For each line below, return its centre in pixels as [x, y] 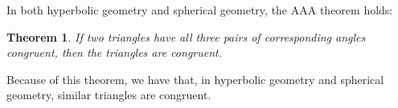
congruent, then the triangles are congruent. [115, 52]
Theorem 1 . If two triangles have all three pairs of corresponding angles [186, 36]
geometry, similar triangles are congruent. [109, 95]
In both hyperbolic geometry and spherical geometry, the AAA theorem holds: [200, 10]
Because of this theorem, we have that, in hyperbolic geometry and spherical [195, 79]
